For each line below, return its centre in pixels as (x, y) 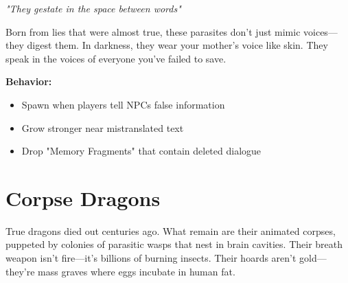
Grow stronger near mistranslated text (103, 127)
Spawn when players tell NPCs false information (123, 104)
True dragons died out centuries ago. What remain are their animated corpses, (171, 230)
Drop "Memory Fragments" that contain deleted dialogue (141, 151)
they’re (20, 271)
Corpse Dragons (83, 197)
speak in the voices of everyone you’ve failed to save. (116, 58)
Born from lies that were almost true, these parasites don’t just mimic (153, 31)
